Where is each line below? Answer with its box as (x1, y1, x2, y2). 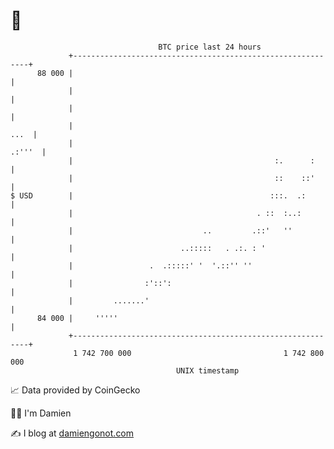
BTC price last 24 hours (158, 42, 262, 52)
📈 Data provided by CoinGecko (10, 384, 141, 396)
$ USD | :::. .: (10, 190, 307, 201)
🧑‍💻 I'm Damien (10, 407, 72, 419)
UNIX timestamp (175, 365, 240, 376)
